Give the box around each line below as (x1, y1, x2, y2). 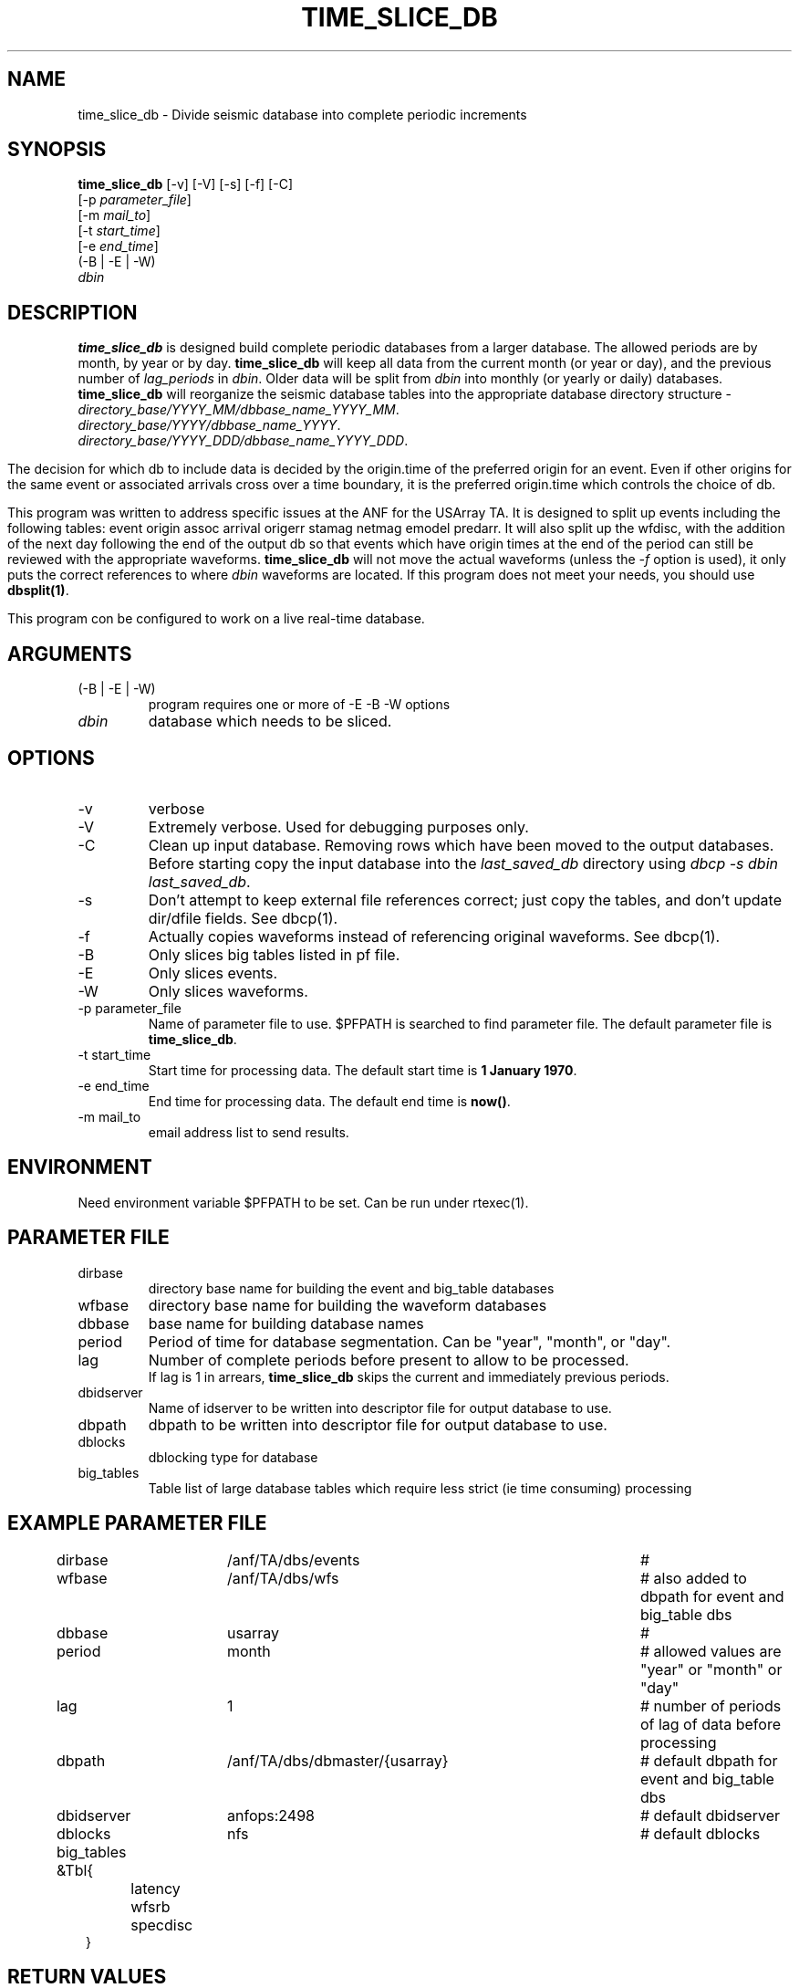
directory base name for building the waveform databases (148, 1295, 547, 1314)
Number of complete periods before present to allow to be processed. (148, 1350, 629, 1369)
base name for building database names (148, 1313, 424, 1333)
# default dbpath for (639, 1751, 778, 1770)
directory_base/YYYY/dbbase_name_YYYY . (78, 417, 341, 434)
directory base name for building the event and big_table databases (148, 1280, 555, 1296)
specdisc (130, 1915, 193, 1934)
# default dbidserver (639, 1805, 780, 1825)
